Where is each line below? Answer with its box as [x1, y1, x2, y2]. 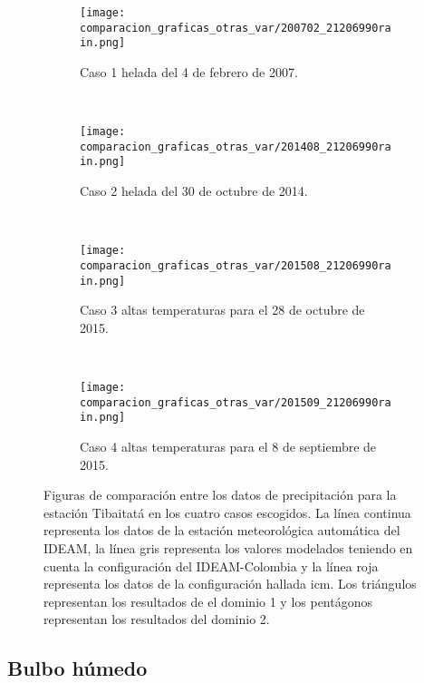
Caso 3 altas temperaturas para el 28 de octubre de [80, 300, 365, 319]
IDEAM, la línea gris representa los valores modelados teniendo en [43, 539, 413, 557]
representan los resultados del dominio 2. [43, 610, 270, 629]
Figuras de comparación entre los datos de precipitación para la [43, 485, 397, 504]
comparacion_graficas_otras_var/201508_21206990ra [80, 259, 391, 272]
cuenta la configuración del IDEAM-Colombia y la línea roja [43, 556, 379, 575]
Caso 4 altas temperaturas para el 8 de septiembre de [80, 437, 377, 456]
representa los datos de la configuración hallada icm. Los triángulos [43, 574, 417, 593]
